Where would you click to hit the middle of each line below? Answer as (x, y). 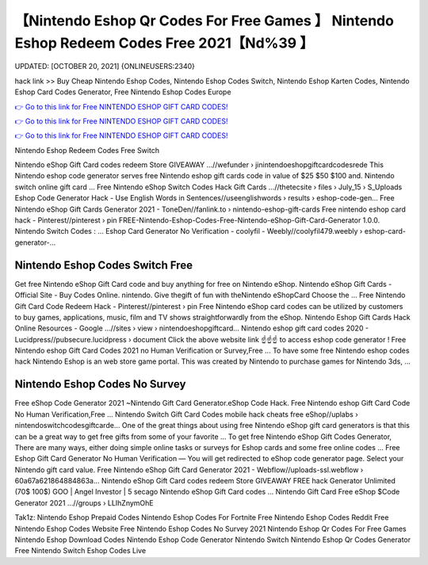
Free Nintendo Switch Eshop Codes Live (80, 551)
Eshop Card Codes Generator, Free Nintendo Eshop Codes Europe (123, 92)
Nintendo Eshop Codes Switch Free (104, 265)
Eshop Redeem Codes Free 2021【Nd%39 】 (164, 43)
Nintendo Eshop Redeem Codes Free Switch (87, 150)
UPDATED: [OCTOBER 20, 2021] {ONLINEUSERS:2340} (105, 67)
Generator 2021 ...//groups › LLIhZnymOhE (84, 502)
